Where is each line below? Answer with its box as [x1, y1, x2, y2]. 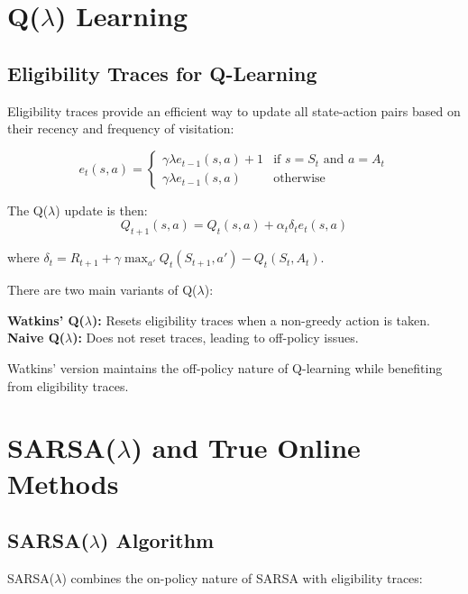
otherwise [273, 172, 326, 186]
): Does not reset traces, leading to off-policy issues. [72, 328, 359, 347]
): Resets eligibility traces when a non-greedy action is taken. [92, 310, 430, 329]
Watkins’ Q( [7, 310, 85, 329]
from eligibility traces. [7, 376, 129, 395]
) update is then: [55, 200, 148, 219]
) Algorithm [100, 526, 215, 554]
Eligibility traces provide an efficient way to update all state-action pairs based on [7, 101, 461, 120]
